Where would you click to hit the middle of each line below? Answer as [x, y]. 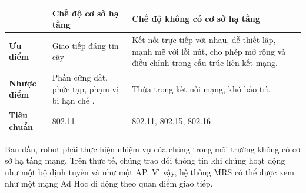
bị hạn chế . [73, 100]
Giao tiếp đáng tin [85, 45]
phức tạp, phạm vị [85, 89]
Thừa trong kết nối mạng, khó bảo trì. [201, 89]
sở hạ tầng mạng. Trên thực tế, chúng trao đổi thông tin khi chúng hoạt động [145, 160]
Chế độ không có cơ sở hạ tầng [196, 19]
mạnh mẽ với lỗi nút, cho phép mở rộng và [209, 51]
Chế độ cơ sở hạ [85, 13]
